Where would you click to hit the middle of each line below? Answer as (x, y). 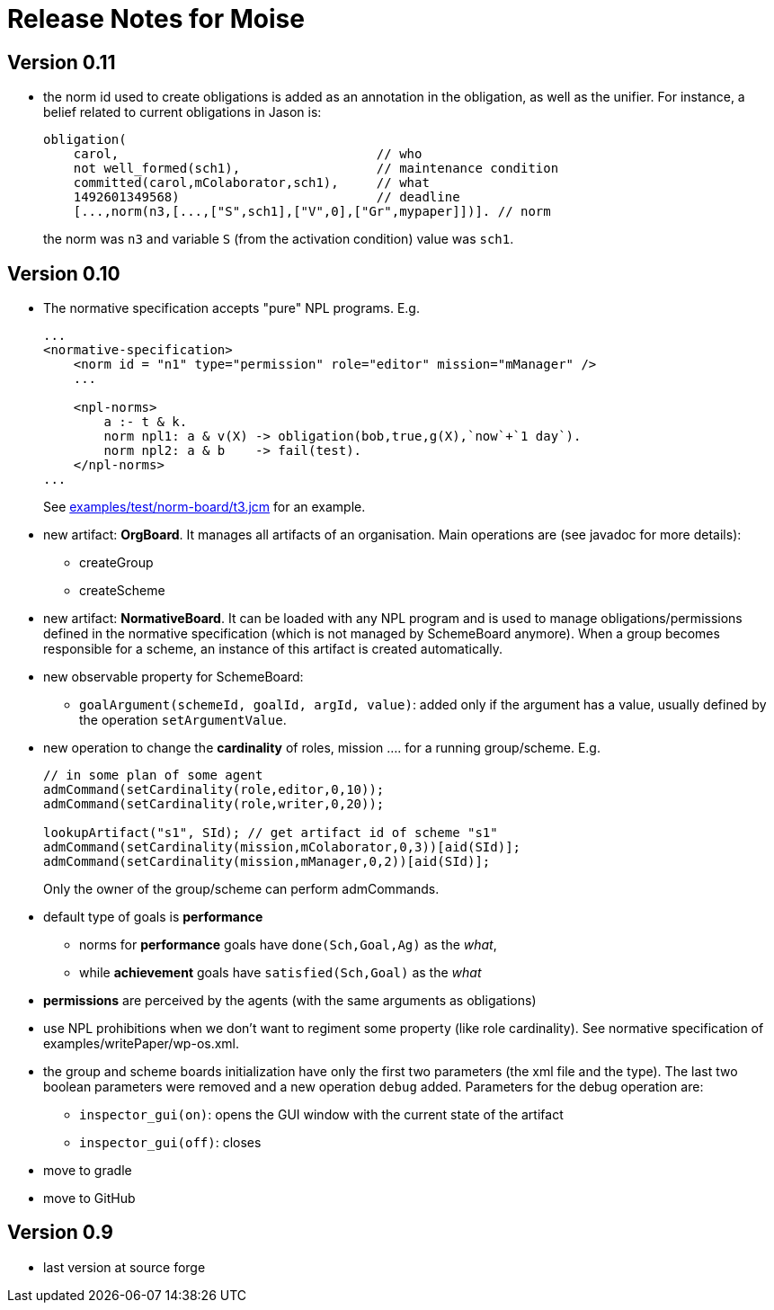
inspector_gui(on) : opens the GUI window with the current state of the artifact (321, 1115)
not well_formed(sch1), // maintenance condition (316, 169)
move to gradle (88, 1171)
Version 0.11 (62, 62)
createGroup (116, 563)
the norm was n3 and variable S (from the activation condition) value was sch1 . (279, 239)
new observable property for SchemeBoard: (173, 677)
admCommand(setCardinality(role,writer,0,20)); (214, 804)
